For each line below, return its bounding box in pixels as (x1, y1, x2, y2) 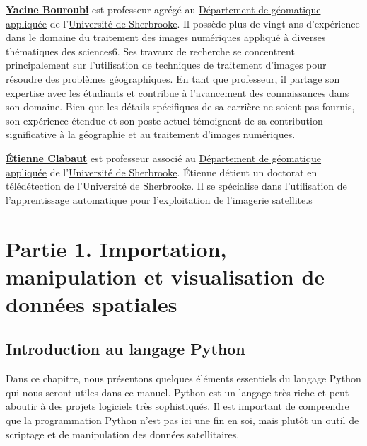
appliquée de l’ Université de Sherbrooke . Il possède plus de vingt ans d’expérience (6, 16, 360, 30)
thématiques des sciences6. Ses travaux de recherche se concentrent (6, 43, 295, 58)
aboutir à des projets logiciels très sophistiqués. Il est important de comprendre (6, 399, 349, 413)
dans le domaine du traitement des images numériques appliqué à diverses (6, 30, 326, 45)
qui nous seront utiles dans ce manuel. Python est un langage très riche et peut (6, 384, 349, 399)
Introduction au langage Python (6, 338, 245, 360)
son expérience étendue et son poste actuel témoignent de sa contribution (6, 113, 323, 127)
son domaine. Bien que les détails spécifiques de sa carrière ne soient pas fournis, (6, 99, 355, 114)
